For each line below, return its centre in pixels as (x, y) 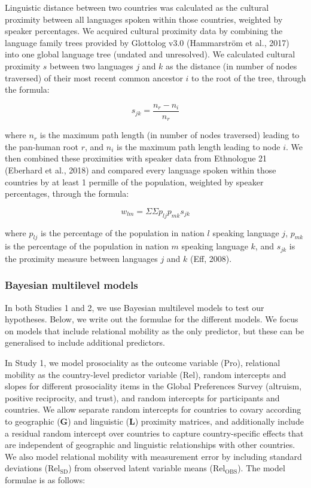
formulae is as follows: (45, 480)
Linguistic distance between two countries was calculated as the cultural (137, 7)
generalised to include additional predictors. (85, 342)
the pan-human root (42, 146)
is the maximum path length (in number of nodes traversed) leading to (170, 135)
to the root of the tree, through (249, 77)
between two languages (92, 65)
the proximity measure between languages (81, 258)
